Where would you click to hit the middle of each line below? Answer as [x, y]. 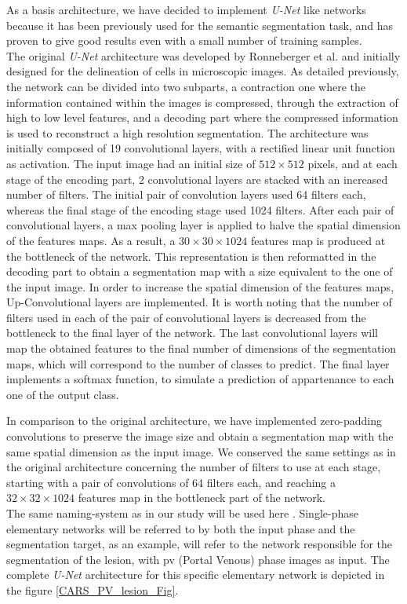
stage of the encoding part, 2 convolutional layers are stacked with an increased [197, 179]
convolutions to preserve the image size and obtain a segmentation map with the [200, 436]
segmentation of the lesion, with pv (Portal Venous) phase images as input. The [198, 559]
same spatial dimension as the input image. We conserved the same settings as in [201, 451]
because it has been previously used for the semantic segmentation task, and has [200, 25]
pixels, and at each [352, 163]
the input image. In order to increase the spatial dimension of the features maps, [200, 286]
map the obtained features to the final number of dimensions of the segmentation [201, 348]
